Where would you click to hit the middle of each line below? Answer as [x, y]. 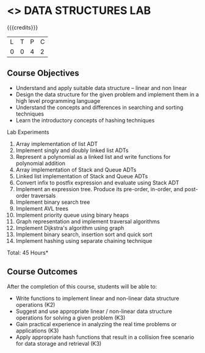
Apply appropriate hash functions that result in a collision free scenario [105, 337]
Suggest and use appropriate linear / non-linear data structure [94, 311]
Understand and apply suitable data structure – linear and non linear [101, 88]
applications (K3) [37, 330]
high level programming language [58, 100]
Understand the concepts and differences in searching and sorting [99, 107]
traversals [43, 195]
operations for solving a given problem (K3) [70, 318]
